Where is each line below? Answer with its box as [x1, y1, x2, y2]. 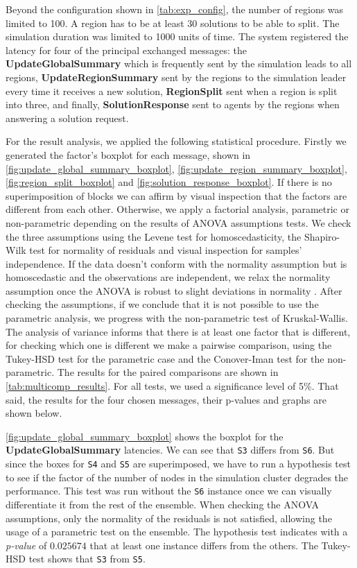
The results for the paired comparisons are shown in [57, 365, 279, 379]
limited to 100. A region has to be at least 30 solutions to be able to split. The [6, 15, 340, 30]
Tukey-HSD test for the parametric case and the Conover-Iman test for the [6, 351, 324, 365]
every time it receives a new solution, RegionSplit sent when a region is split [6, 83, 338, 98]
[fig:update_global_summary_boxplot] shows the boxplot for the [6, 429, 284, 443]
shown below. [6, 406, 62, 420]
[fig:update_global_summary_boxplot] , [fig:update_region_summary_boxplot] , [6, 161, 347, 175]
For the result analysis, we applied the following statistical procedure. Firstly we [6, 134, 347, 148]
